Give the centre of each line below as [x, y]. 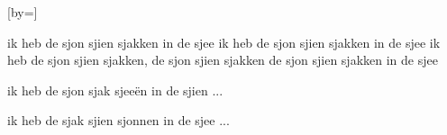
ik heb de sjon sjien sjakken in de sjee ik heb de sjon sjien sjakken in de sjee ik [224, 42]
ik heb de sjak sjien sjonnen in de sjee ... [119, 120]
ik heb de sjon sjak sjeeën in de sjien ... [115, 90]
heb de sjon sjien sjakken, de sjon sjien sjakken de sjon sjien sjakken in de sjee [223, 60]
